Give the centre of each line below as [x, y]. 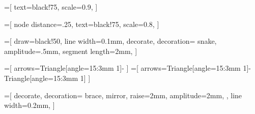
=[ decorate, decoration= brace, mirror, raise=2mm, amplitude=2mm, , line [123, 95]
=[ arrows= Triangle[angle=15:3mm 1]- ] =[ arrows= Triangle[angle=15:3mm [122, 68]
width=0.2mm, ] [30, 105]
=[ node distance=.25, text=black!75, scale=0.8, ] [82, 24]
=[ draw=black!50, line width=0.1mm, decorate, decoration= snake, [110, 41]
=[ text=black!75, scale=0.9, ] [51, 7]
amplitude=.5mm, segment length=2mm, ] [71, 51]
